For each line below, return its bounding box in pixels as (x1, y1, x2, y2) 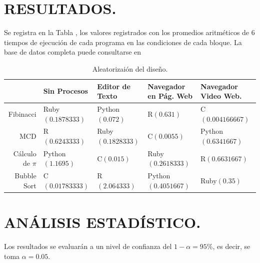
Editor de (97, 81, 130, 91)
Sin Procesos (43, 86, 88, 96)
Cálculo (13, 148, 36, 158)
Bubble (14, 170, 36, 181)
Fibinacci (8, 108, 36, 119)
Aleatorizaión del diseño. (92, 63, 168, 74)
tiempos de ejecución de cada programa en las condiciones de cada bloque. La (4, 37, 242, 47)
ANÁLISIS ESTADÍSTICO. (4, 212, 201, 232)
